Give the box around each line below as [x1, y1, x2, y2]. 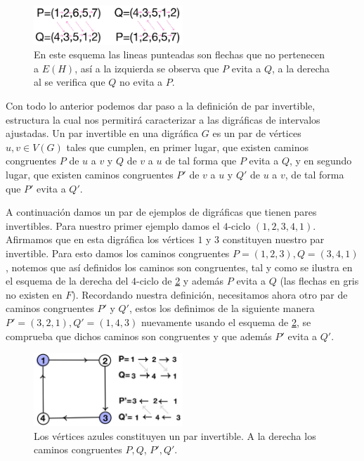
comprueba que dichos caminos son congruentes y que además [6, 328, 272, 343]
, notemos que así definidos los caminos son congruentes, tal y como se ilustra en [6, 259, 353, 274]
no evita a [119, 74, 163, 89]
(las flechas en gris [280, 273, 359, 288]
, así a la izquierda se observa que [74, 60, 219, 75]
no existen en [6, 287, 63, 301]
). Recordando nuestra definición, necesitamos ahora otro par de [72, 287, 348, 301]
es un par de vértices [212, 126, 301, 141]
